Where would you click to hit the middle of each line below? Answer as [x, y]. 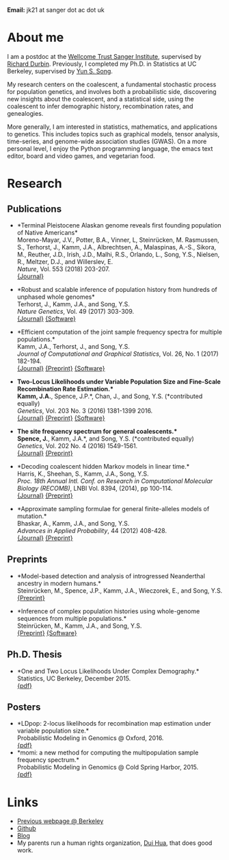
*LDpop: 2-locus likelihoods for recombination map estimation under [114, 724]
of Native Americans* [47, 232]
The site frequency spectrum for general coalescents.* [97, 431]
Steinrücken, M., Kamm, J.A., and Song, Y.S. [79, 626]
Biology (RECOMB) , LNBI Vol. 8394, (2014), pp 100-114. [95, 488]
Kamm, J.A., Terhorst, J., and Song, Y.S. [73, 346]
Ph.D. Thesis [35, 655]
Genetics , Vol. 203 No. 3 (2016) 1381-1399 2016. [85, 410]
